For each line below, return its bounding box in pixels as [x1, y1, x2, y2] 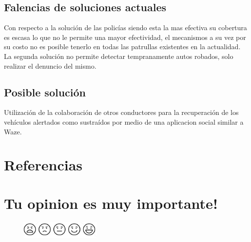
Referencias [4, 155, 83, 175]
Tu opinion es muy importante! [4, 193, 218, 213]
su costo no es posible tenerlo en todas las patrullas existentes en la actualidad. [4, 41, 241, 52]
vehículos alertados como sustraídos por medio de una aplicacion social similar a [4, 116, 244, 127]
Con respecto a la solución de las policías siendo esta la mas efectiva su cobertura [4, 22, 247, 33]
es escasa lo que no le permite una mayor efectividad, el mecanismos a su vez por [4, 32, 246, 42]
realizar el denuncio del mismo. [4, 60, 97, 71]
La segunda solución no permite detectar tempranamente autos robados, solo [4, 51, 233, 61]
